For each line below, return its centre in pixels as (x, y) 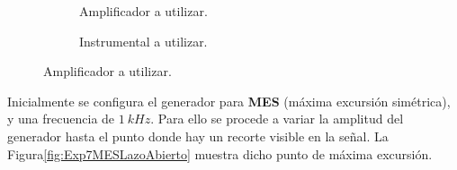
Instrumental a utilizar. (143, 41)
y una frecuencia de (61, 119)
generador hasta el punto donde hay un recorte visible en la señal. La (198, 136)
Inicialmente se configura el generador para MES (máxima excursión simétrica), (229, 101)
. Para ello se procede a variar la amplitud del (277, 119)
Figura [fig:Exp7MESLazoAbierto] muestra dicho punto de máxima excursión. (220, 153)
